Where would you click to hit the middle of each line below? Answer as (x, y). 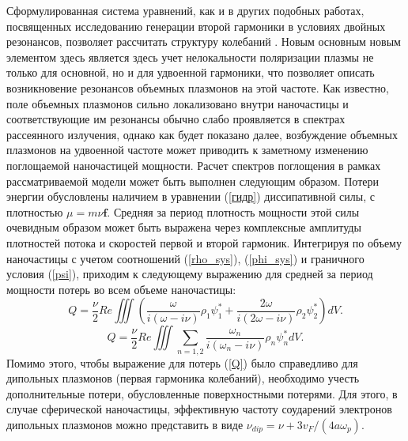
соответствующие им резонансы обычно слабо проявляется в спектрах (176, 119)
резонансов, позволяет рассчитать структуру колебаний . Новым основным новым (204, 41)
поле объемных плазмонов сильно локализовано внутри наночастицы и (178, 103)
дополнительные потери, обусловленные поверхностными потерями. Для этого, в (202, 393)
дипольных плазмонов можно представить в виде (125, 424)
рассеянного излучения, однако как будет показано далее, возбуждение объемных (202, 134)
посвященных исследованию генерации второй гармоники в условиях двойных (196, 26)
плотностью (35, 211)
